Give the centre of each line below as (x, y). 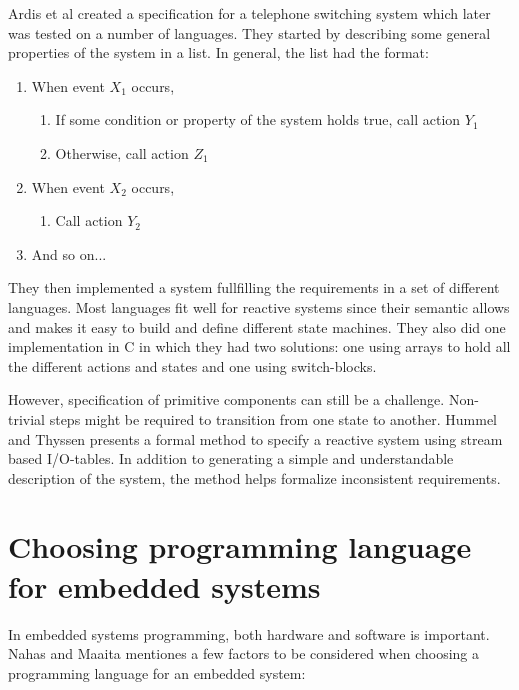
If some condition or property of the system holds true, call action (258, 119)
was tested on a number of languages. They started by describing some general (249, 32)
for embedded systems (164, 585)
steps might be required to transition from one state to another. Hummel (273, 418)
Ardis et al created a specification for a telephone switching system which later (249, 13)
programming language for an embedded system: (157, 672)
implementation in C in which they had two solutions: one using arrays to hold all (259, 346)
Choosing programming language (240, 546)
